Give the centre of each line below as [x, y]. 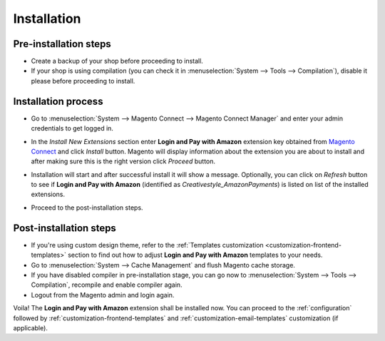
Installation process [58, 101]
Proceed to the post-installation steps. [87, 208]
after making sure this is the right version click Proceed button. [123, 161]
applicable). [30, 327]
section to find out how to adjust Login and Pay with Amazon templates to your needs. [195, 255]
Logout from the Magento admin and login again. [103, 295]
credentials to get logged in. [72, 128]
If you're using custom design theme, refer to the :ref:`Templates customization [147, 245]
